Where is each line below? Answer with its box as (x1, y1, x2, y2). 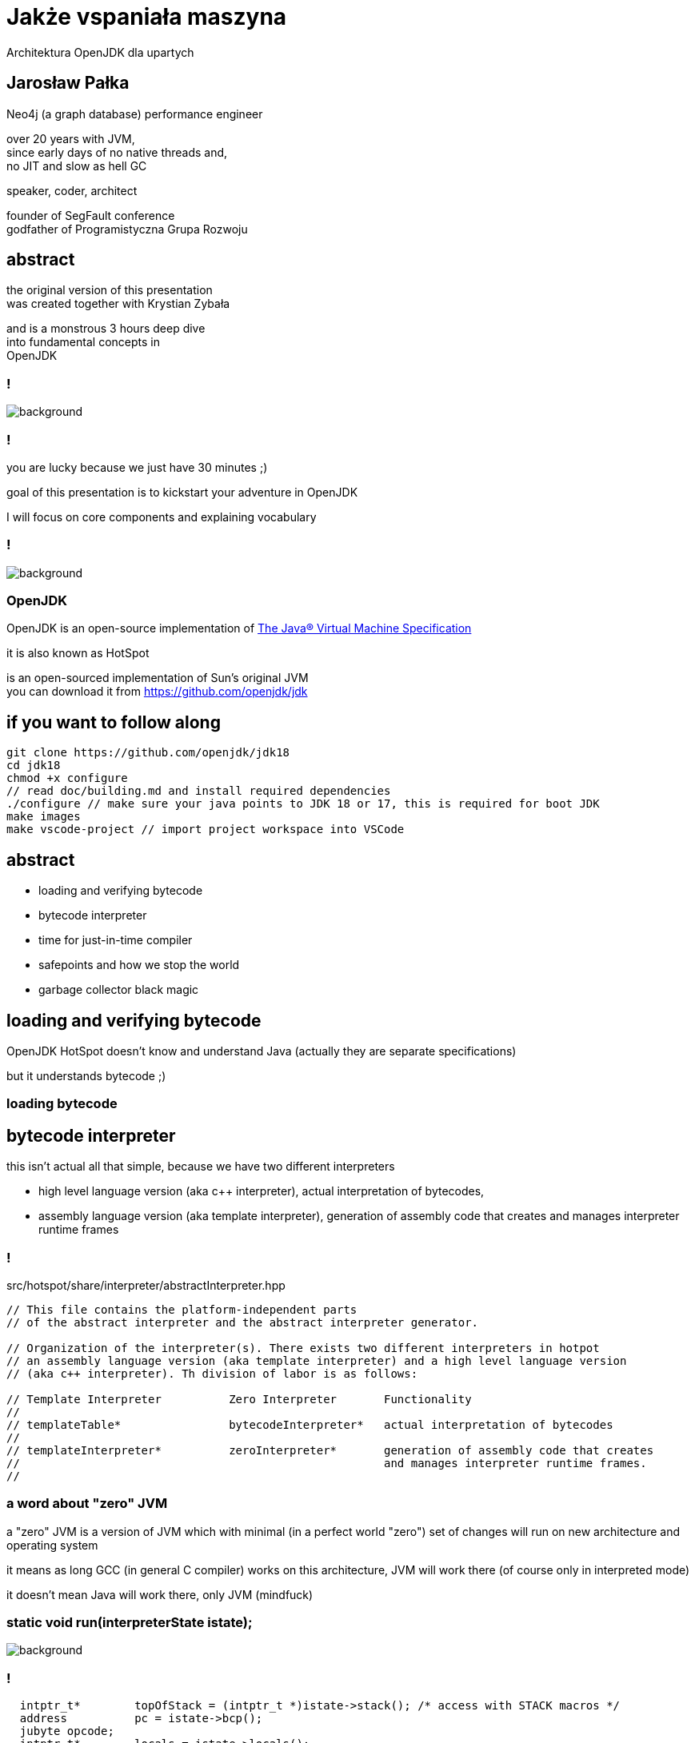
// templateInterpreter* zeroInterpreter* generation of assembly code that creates (6, 1443, 654, 1457)
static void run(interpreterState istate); (6, 1614, 253, 1631)
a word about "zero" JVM (6, 1495, 168, 1512)
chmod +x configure (6, 772, 128, 785)
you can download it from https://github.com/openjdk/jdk (6, 684, 308, 699)
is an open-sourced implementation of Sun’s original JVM (6, 671, 309, 685)
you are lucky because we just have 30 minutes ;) (6, 460, 268, 474)
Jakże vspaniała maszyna (6, 3, 287, 30)
